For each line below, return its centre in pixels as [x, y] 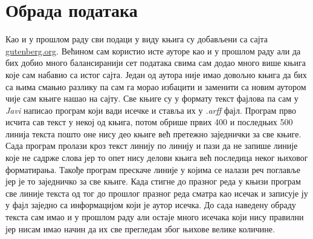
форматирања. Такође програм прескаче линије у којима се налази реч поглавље [153, 169]
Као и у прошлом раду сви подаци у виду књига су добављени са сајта [137, 39]
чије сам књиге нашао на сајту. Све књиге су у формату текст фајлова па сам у [152, 98]
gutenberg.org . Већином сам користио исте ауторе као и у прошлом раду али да [153, 51]
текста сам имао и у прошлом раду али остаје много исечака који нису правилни [155, 217]
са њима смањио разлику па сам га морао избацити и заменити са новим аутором [156, 86]
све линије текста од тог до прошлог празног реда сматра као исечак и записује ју [157, 193]
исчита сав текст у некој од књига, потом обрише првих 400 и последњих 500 [149, 122]
